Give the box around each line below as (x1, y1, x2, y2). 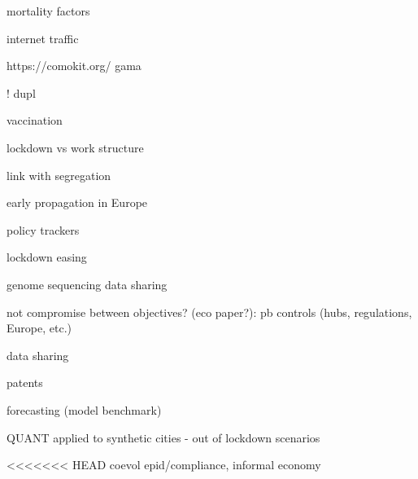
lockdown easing (7, 248, 87, 266)
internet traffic (7, 29, 79, 46)
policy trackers (7, 221, 80, 238)
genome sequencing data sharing (7, 275, 168, 292)
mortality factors (7, 2, 90, 19)
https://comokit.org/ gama (7, 57, 142, 74)
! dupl (7, 84, 36, 101)
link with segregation (7, 166, 111, 183)
